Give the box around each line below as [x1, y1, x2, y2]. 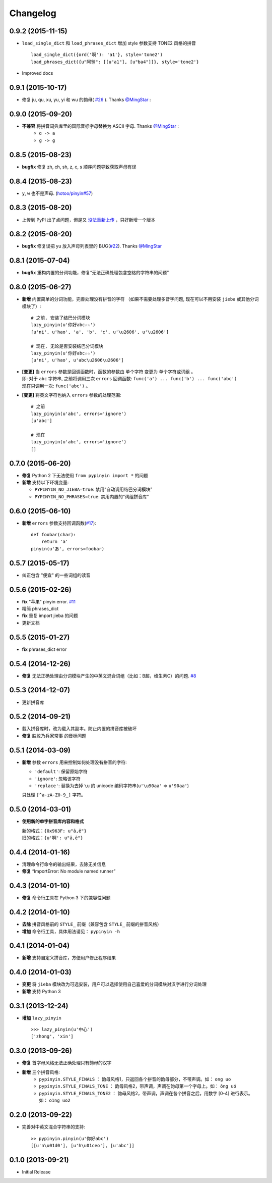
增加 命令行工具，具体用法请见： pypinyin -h [22, 928, 120, 934]
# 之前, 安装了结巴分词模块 [31, 315, 90, 321]
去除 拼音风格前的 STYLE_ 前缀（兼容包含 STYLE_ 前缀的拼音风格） [22, 921, 162, 928]
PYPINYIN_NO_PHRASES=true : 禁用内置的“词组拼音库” [34, 493, 149, 499]
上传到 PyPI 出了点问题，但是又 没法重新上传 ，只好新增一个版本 [22, 217, 156, 223]
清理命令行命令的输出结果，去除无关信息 [22, 861, 106, 867]
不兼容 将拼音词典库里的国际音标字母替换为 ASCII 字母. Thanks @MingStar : [22, 123, 179, 129]
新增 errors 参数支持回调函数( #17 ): [22, 520, 97, 526]
